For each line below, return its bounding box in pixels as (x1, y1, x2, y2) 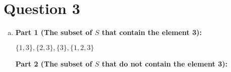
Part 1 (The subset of (15, 27, 92, 37)
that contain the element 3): (101, 27, 202, 37)
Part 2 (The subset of (15, 58, 92, 68)
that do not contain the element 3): (101, 58, 227, 68)
